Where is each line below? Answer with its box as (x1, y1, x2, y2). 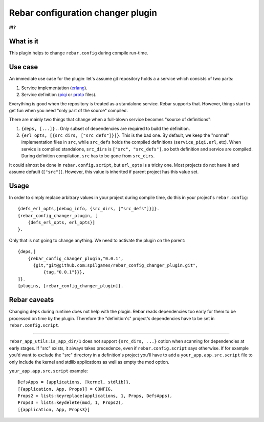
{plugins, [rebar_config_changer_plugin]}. (18, 283, 124, 289)
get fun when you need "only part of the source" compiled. (9, 107, 128, 113)
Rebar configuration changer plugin (9, 7, 157, 18)
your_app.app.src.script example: (9, 368, 88, 373)
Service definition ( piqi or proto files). (21, 92, 97, 98)
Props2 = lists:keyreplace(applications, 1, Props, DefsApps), (18, 393, 173, 399)
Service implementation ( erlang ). (21, 85, 88, 91)
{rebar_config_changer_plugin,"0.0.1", (27, 255, 124, 261)
